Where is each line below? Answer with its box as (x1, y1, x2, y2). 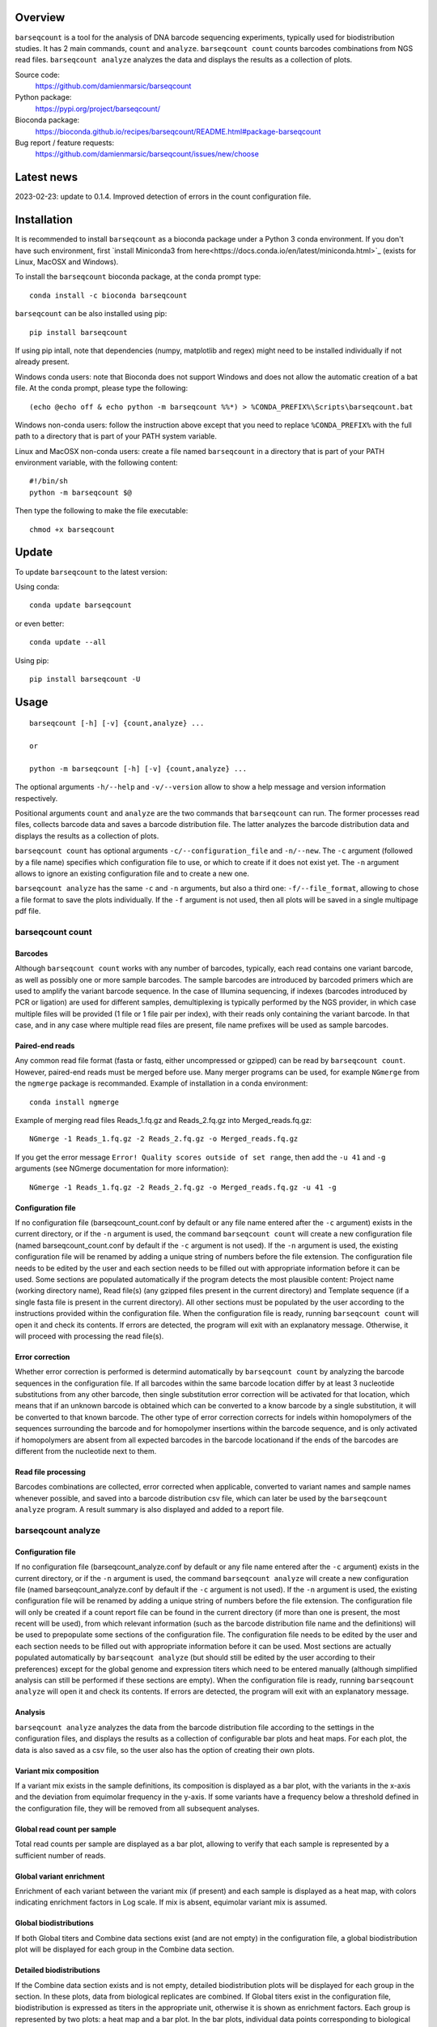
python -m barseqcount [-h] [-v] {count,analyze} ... (29, 764, 247, 774)
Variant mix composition (15, 1766, 100, 1776)
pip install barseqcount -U (29, 674, 141, 684)
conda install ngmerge (29, 1097, 120, 1107)
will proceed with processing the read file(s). (15, 1331, 164, 1341)
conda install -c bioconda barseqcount (29, 290, 188, 300)
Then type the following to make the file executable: (15, 506, 189, 516)
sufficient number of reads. (15, 1850, 106, 1860)
